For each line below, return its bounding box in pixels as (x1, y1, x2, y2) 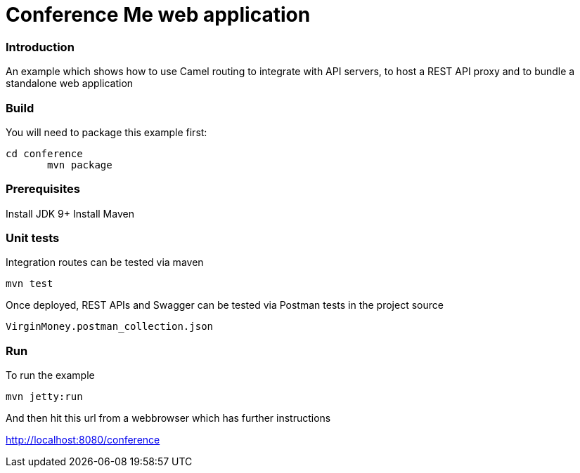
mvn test (6, 278, 53, 290)
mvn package (47, 159, 112, 171)
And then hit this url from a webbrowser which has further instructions (6, 412, 331, 425)
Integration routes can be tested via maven (6, 256, 204, 269)
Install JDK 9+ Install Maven (6, 207, 134, 220)
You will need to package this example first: (6, 126, 207, 138)
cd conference (6, 147, 83, 159)
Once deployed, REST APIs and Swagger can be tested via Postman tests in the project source (6, 299, 444, 312)
